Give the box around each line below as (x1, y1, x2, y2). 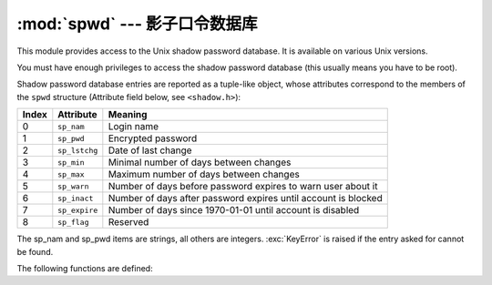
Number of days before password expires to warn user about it (108, 180, 378, 193)
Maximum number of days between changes (108, 168, 300, 181)
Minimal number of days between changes (108, 156, 292, 168)
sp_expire (57, 205, 98, 215)
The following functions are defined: (16, 262, 154, 273)
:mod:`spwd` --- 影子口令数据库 (16, 14, 259, 34)
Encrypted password (108, 132, 198, 145)
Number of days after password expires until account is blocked (108, 192, 383, 205)
